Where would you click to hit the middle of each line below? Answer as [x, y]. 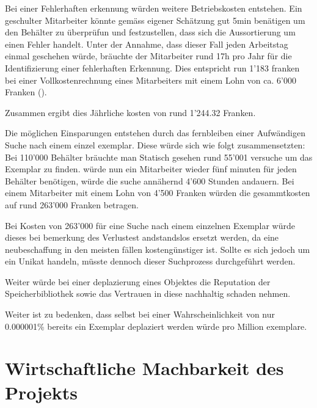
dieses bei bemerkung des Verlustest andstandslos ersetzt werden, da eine [142, 237]
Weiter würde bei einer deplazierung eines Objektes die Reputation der [138, 281]
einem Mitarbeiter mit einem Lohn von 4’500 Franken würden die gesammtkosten [158, 193]
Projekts [42, 392]
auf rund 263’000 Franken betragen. [72, 204]
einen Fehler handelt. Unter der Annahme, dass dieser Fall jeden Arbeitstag [147, 44]
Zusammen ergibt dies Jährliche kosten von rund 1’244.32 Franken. [130, 112]
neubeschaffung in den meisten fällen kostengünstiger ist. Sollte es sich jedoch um [158, 249]
